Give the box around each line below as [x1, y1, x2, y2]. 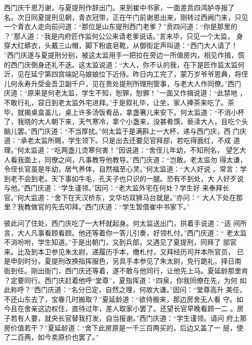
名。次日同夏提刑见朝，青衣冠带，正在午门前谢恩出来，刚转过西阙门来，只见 [4, 12, 248, 22]
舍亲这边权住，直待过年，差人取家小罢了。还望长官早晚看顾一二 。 [24, 303, 237, 314]
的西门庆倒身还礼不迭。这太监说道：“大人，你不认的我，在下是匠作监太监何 [4, 59, 245, 69]
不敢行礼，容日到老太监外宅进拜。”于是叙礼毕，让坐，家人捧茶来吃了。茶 [4, 97, 235, 107]
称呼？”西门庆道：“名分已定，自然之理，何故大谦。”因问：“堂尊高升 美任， [10, 284, 247, 295]
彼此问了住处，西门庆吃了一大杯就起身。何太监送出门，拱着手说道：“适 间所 [4, 218, 247, 228]
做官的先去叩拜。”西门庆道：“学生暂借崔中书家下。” [31, 202, 190, 212]
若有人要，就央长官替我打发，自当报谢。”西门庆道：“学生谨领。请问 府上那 [10, 313, 247, 323]
